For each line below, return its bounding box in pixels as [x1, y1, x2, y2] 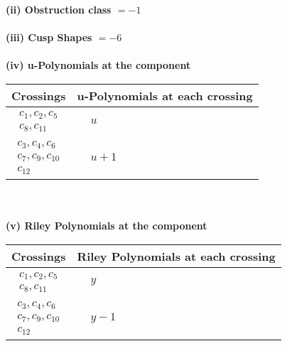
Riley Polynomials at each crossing [77, 248, 276, 265]
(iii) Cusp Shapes [6, 30, 92, 45]
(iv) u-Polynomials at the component [6, 58, 191, 72]
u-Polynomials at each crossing [77, 87, 253, 104]
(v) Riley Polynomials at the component [6, 218, 207, 233]
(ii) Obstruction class [6, 2, 112, 16]
